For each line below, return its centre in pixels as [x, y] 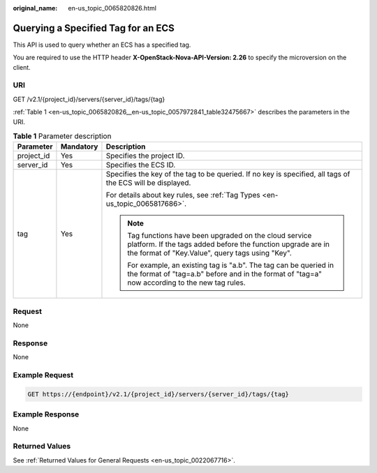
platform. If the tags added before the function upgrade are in [229, 244]
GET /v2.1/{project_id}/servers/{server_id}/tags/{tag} [89, 99]
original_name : [35, 8]
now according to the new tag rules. [186, 283]
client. [22, 67]
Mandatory [79, 147]
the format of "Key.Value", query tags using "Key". [210, 253]
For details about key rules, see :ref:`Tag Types [183, 195]
